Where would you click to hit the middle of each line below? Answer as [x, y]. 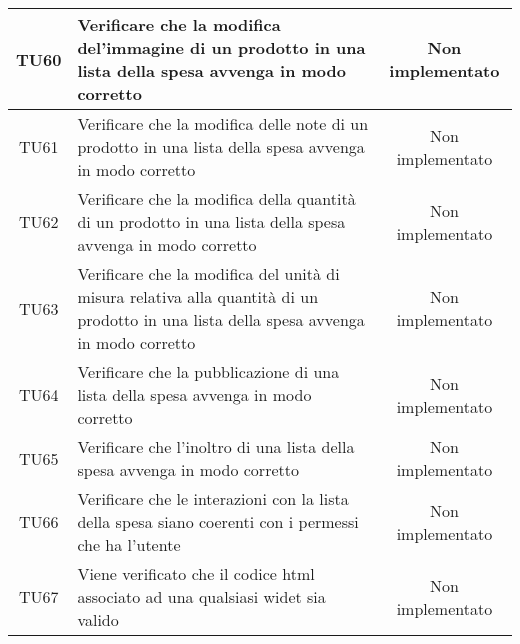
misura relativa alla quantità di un [198, 296]
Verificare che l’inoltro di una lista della [216, 446]
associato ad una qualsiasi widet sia [201, 596]
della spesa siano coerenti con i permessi [218, 521]
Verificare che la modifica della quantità [216, 198]
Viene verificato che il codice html [196, 573]
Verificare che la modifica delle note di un [223, 123]
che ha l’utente [129, 544]
